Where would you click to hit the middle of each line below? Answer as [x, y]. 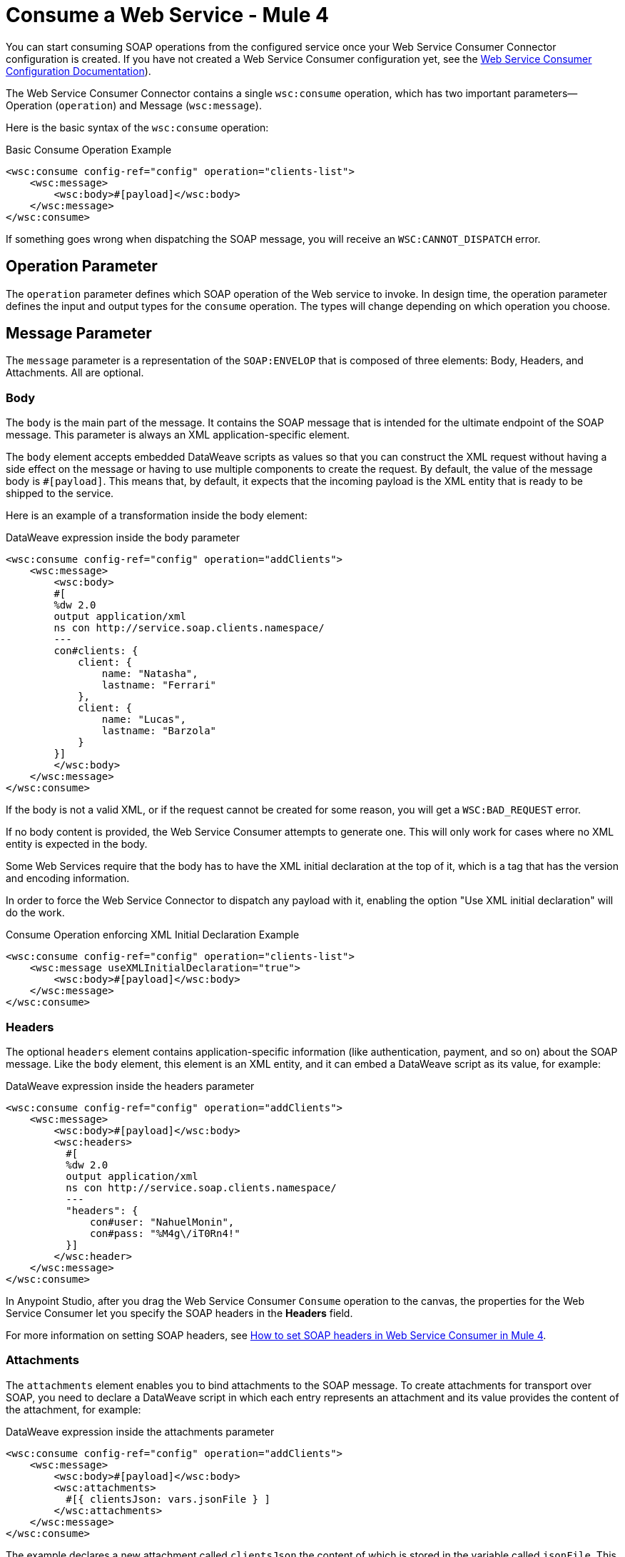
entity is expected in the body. [77, 844]
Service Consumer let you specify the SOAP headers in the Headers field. [179, 1313]
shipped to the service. [60, 494]
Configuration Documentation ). [78, 71]
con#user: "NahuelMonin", [162, 1222]
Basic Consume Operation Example [89, 149]
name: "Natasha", [150, 674]
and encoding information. [68, 878]
